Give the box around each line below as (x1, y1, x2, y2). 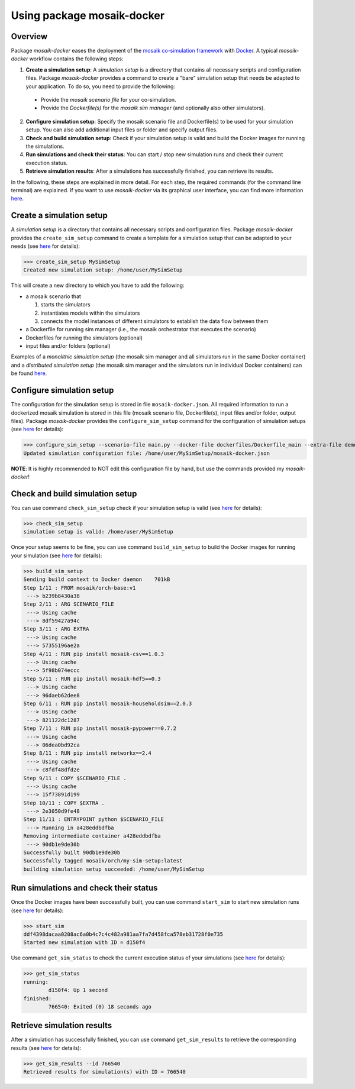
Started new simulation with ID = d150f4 (23, 939, 146, 946)
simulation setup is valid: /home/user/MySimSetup (23, 528, 174, 535)
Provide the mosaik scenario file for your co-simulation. (40, 96, 177, 104)
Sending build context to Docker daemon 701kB (23, 576, 170, 583)
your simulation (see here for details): (11, 552, 102, 559)
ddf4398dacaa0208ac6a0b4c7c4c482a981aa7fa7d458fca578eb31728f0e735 (23, 931, 224, 938)
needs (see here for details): (11, 243, 80, 250)
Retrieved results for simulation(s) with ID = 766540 (23, 1068, 186, 1075)
